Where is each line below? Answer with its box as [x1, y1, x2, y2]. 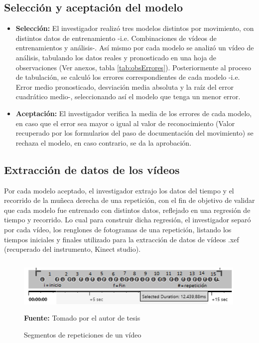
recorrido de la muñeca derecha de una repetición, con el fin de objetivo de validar [4, 195, 255, 205]
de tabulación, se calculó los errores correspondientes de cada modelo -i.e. [15, 72, 240, 82]
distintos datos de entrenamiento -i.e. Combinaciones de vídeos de [15, 32, 217, 43]
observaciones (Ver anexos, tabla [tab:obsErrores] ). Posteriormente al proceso [15, 62, 251, 72]
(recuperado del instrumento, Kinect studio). [4, 244, 141, 254]
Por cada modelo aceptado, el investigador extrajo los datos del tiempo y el [4, 185, 234, 195]
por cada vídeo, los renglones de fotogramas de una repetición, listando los [4, 224, 232, 234]
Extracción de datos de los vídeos [4, 162, 180, 177]
